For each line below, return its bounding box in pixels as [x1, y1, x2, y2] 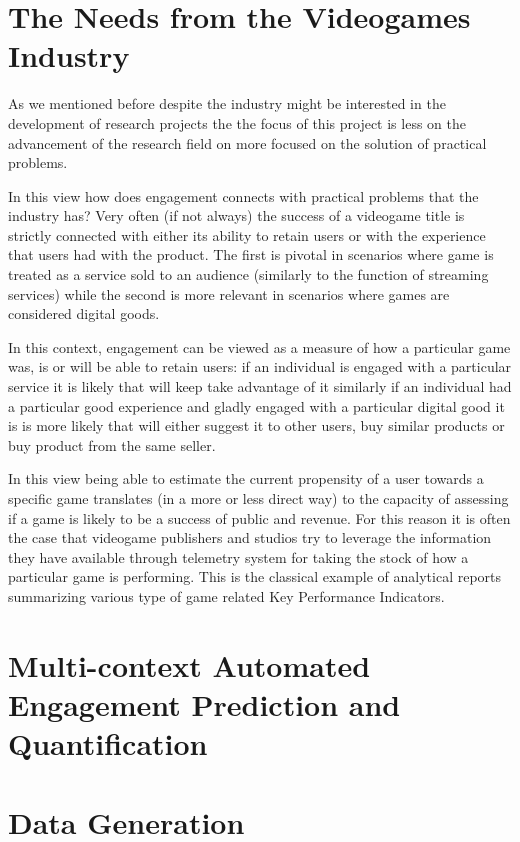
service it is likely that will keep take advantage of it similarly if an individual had [8, 376, 512, 397]
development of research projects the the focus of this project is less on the [8, 112, 466, 133]
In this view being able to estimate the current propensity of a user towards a [8, 468, 484, 489]
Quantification [8, 723, 208, 764]
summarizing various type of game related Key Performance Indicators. [8, 585, 445, 606]
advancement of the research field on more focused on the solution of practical [8, 132, 487, 153]
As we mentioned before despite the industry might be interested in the [8, 93, 446, 114]
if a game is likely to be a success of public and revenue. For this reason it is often [8, 507, 511, 528]
